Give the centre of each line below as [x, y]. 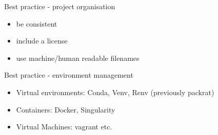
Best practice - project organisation [60, 6]
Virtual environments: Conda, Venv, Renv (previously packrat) [115, 92]
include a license [42, 41]
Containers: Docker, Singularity [66, 109]
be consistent [37, 23]
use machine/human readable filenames [78, 58]
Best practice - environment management [69, 75]
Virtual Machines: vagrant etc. [64, 127]
